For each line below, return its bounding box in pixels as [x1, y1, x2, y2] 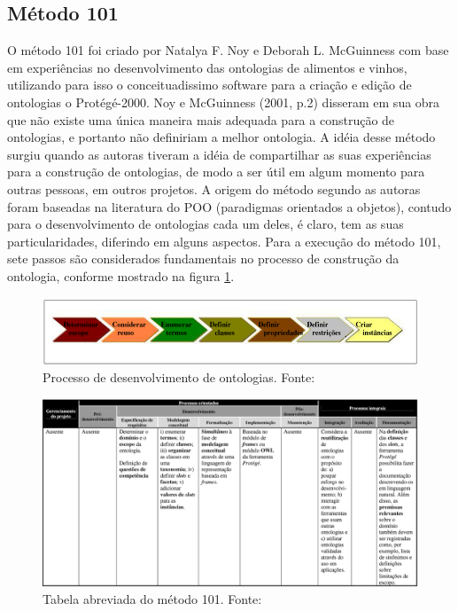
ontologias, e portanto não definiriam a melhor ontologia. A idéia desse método [7, 128, 436, 146]
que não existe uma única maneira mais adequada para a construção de [7, 110, 395, 129]
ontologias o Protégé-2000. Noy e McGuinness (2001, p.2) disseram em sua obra [7, 92, 440, 111]
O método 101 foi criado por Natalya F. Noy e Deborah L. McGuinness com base [7, 41, 449, 59]
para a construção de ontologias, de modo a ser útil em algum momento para [7, 162, 425, 181]
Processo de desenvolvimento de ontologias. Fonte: [43, 368, 315, 387]
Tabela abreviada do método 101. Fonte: [43, 590, 262, 608]
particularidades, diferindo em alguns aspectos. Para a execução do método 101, [7, 231, 441, 250]
